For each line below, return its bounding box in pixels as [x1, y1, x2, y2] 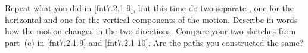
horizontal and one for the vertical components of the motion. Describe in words [5, 13, 298, 25]
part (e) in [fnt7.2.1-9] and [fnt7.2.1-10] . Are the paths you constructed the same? [5, 36, 304, 48]
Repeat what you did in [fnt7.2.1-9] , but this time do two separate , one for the [5, 2, 294, 14]
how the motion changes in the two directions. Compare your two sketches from [5, 25, 296, 37]
